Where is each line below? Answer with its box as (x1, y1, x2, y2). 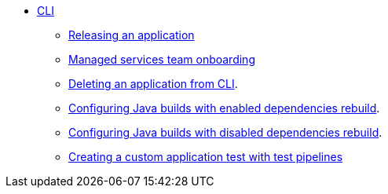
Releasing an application (68, 28, 195, 42)
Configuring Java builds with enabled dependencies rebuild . (68, 101, 380, 115)
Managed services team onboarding (68, 53, 255, 66)
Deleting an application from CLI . (68, 77, 238, 90)
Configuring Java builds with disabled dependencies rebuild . (68, 126, 383, 139)
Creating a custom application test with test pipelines (68, 150, 343, 163)
